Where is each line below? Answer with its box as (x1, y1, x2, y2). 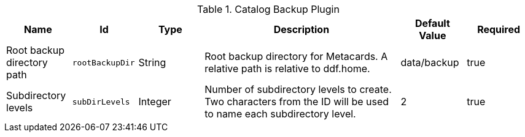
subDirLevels (72, 97, 130, 106)
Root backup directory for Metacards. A (204, 50, 388, 62)
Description (273, 23, 330, 35)
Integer (138, 95, 171, 108)
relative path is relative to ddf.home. (204, 62, 370, 75)
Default (414, 17, 450, 29)
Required (477, 23, 521, 35)
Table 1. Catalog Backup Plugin (197, 3, 340, 15)
